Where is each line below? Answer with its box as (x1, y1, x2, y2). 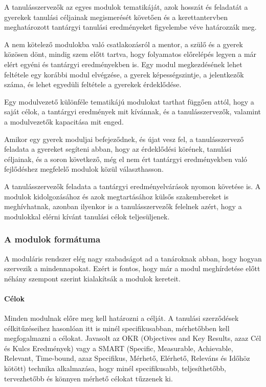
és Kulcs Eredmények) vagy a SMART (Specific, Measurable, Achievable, (4, 342, 233, 353)
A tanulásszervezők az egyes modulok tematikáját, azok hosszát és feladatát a (4, 2, 248, 12)
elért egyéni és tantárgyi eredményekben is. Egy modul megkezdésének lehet (4, 58, 242, 69)
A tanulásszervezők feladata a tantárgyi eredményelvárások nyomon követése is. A (4, 180, 261, 191)
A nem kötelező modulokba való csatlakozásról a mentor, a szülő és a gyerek (4, 38, 243, 49)
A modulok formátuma (4, 233, 101, 246)
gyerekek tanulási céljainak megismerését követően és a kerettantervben (4, 11, 228, 22)
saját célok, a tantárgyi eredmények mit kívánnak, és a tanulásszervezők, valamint (4, 106, 261, 117)
